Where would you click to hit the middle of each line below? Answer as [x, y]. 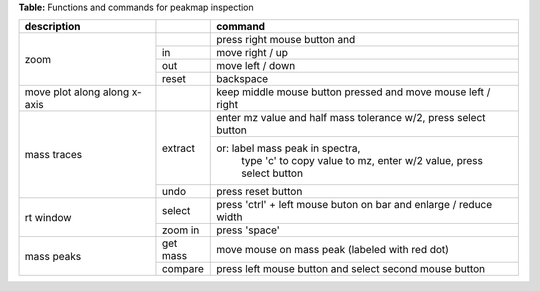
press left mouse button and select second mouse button [351, 269]
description [52, 27]
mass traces [53, 155]
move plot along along [77, 92]
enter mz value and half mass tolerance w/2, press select [351, 118]
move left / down [256, 66]
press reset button [259, 192]
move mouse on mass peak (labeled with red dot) [333, 250]
